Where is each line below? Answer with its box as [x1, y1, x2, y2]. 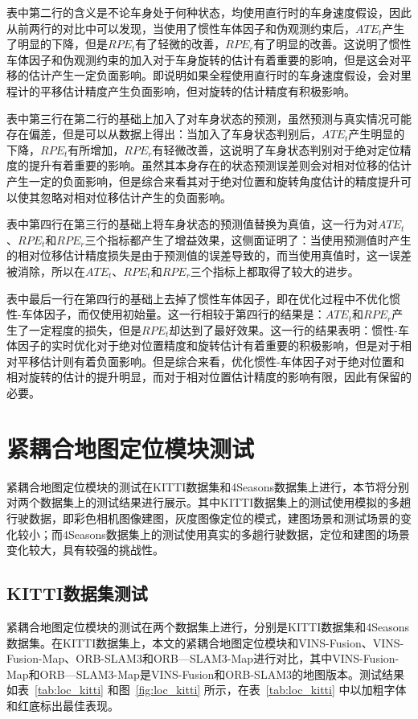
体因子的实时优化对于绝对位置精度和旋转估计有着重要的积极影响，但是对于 [6, 337, 400, 354]
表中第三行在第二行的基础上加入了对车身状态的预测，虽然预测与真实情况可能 [6, 109, 412, 126]
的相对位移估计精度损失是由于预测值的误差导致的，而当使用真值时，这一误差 [6, 247, 412, 264]
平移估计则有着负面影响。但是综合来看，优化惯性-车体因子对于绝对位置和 [17, 352, 404, 369]
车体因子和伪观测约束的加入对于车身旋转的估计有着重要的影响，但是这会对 [6, 51, 400, 68]
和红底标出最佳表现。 [6, 696, 119, 713]
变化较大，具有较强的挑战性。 [6, 541, 164, 558]
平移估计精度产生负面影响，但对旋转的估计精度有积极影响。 [39, 82, 355, 99]
